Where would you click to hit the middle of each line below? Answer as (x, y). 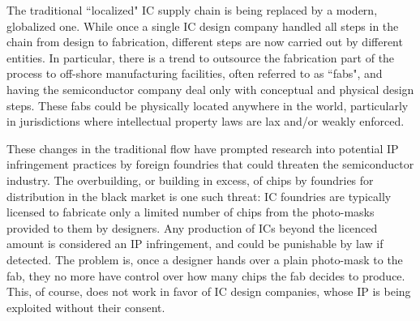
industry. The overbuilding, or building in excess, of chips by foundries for (190, 180)
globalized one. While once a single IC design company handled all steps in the (203, 26)
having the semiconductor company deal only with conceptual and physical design (210, 89)
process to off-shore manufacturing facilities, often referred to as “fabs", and (195, 73)
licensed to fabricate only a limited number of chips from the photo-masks (191, 212)
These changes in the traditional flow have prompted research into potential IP (203, 148)
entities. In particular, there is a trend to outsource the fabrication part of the (201, 57)
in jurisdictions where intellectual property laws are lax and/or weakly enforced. (206, 121)
